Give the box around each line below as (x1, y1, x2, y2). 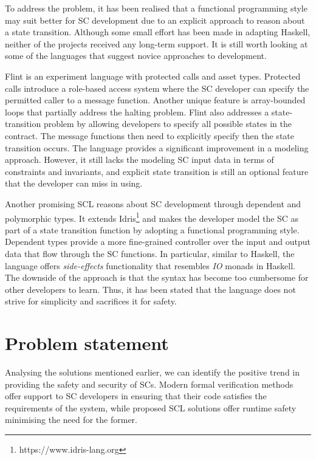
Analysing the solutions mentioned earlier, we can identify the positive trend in (5, 366, 300, 379)
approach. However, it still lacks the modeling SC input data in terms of (5, 153, 274, 166)
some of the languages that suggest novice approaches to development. (5, 49, 267, 62)
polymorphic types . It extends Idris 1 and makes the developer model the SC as (5, 210, 299, 224)
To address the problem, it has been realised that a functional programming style (5, 2, 307, 14)
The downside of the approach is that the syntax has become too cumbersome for (5, 271, 309, 284)
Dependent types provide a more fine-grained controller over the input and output (5, 235, 311, 248)
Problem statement (5, 331, 169, 355)
